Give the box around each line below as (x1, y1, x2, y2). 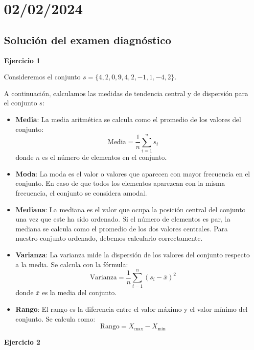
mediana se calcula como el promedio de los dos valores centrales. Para (15, 223, 228, 233)
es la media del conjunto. (42, 287, 117, 298)
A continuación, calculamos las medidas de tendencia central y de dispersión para (4, 88, 249, 98)
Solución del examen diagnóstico (4, 32, 171, 47)
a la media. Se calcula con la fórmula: (15, 259, 128, 269)
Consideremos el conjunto (4, 72, 81, 82)
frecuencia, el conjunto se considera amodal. (15, 188, 147, 198)
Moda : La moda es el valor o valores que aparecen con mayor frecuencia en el (15, 168, 250, 178)
